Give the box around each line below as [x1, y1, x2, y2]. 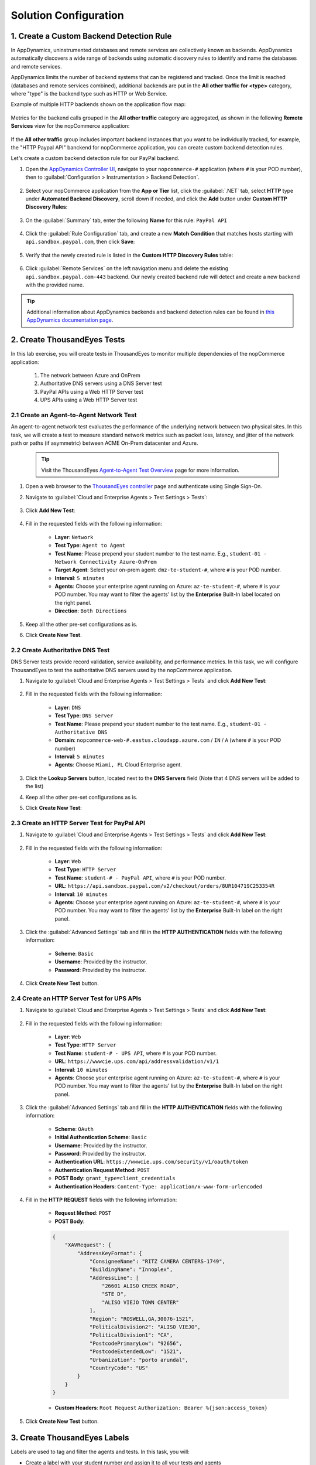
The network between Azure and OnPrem [40, 372, 140, 379]
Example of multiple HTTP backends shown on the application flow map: [11, 101, 186, 108]
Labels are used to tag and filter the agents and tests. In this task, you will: [11, 1448, 190, 1456]
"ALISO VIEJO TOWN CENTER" [101, 1299, 180, 1306]
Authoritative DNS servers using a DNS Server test [40, 380, 162, 387]
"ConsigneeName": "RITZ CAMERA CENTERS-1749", [89, 1258, 225, 1265]
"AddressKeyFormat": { [77, 1250, 143, 1256]
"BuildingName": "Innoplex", [89, 1266, 173, 1273]
